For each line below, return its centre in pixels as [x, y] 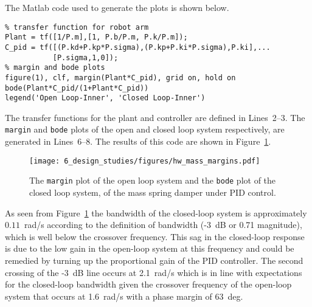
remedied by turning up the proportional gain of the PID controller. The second [154, 260]
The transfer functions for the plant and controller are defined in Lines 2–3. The [155, 117]
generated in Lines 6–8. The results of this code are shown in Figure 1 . [138, 141]
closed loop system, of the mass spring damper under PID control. [153, 192]
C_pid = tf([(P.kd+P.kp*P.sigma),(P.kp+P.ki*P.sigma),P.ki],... [138, 47]
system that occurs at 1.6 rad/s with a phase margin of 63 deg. [124, 296]
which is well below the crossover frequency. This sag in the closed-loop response [155, 236]
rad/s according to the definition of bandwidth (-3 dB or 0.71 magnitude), [163, 225]
